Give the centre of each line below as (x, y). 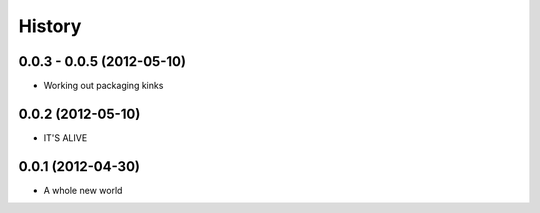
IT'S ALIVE (65, 137)
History (50, 26)
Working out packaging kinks (103, 86)
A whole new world (83, 190)
